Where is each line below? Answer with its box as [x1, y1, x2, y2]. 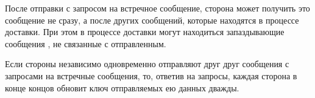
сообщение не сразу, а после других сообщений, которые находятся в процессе [5, 13, 299, 26]
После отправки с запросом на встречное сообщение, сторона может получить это [5, 2, 310, 14]
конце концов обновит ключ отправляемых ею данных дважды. [5, 81, 239, 94]
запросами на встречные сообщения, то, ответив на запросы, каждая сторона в [5, 69, 297, 82]
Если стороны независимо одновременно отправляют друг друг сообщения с [5, 57, 289, 70]
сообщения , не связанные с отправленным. [5, 37, 166, 50]
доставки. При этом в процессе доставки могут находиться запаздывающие [5, 25, 285, 38]
